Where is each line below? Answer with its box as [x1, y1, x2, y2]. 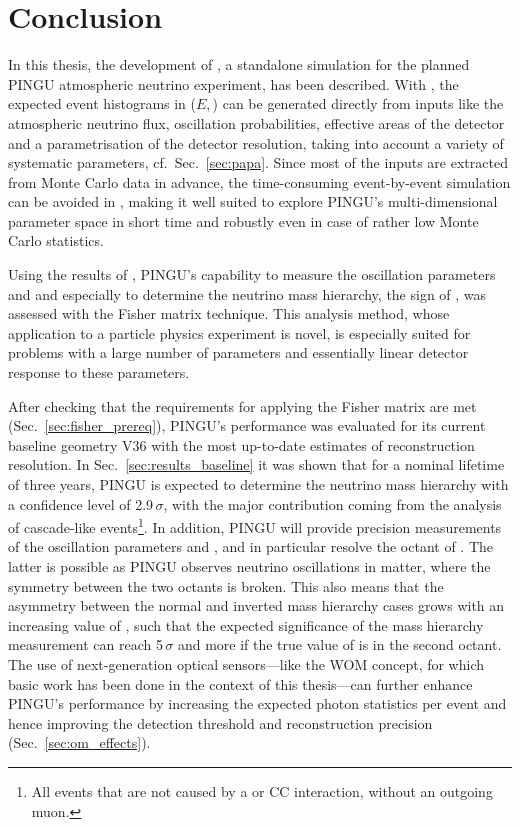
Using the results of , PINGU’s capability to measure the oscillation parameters [8, 264, 496, 285]
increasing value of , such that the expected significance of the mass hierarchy [8, 614, 484, 635]
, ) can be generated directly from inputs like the [206, 93, 504, 114]
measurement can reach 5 [8, 634, 163, 655]
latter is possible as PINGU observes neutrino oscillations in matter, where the [8, 556, 491, 577]
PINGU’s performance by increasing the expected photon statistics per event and [8, 693, 507, 714]
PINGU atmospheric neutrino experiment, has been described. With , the [8, 73, 459, 94]
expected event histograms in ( [8, 93, 197, 114]
